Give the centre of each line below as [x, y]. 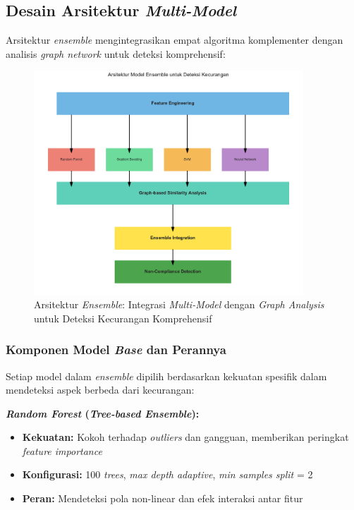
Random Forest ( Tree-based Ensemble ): [103, 413]
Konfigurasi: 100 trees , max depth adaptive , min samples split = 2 [167, 474]
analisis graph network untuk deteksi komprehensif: [116, 53]
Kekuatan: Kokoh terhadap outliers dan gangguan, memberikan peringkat [185, 437]
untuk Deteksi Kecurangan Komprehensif [123, 318]
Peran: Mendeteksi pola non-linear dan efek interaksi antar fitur [163, 498]
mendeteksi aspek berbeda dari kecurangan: [100, 390]
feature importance [62, 450]
